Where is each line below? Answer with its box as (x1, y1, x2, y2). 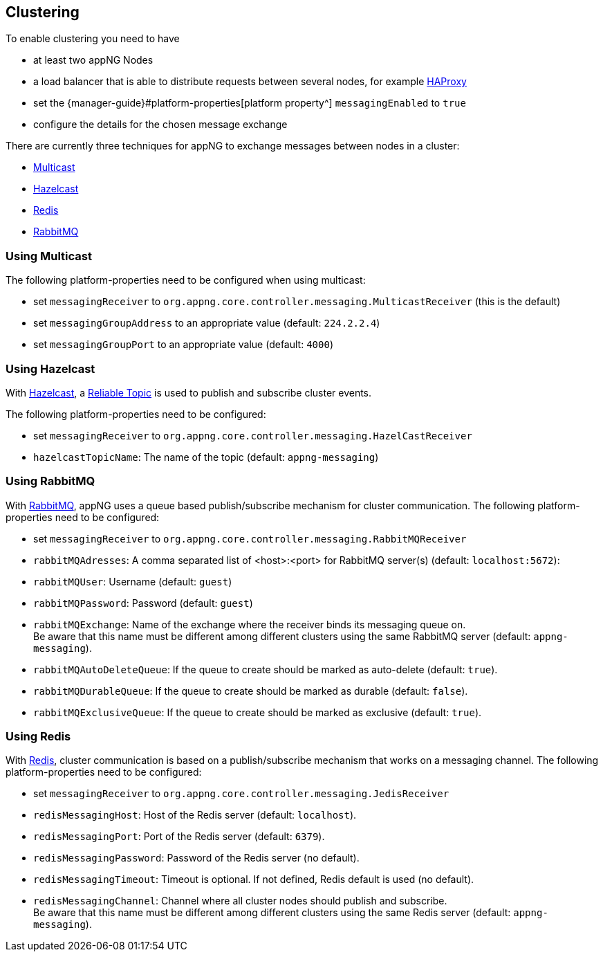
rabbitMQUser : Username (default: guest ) (33, 575, 232, 587)
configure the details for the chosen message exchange (33, 118, 288, 131)
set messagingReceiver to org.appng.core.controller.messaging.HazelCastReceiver (33, 429, 472, 441)
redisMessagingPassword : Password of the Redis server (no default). (33, 852, 360, 864)
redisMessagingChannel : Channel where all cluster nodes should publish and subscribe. (33, 895, 447, 907)
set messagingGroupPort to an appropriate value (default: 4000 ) (33, 338, 333, 351)
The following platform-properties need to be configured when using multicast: (6, 274, 366, 286)
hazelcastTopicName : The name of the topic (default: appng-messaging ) (33, 450, 379, 463)
